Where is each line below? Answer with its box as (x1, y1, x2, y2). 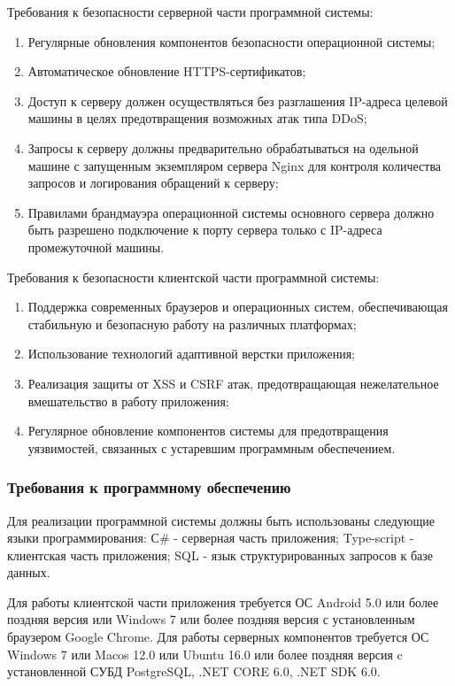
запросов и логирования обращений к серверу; (27, 173, 279, 192)
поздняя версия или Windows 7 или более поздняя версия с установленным (7, 610, 415, 628)
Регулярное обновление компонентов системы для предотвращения (27, 421, 389, 440)
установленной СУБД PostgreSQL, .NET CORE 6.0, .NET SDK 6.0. (7, 662, 381, 681)
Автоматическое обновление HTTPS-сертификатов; (27, 62, 306, 81)
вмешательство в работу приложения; (27, 391, 229, 410)
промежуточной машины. (27, 237, 165, 256)
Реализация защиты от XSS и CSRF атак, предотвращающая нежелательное (27, 374, 439, 392)
